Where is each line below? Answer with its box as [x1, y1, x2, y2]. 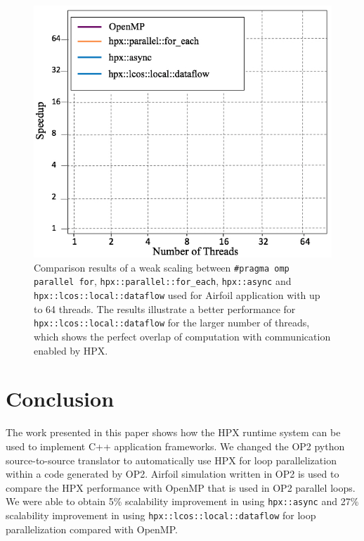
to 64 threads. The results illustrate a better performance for [34, 301, 296, 316]
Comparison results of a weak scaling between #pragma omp [34, 260, 290, 274]
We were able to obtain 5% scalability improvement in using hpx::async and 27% [6, 494, 359, 509]
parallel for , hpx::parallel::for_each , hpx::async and [34, 274, 292, 288]
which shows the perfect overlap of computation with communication [34, 329, 331, 344]
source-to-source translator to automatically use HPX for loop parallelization [6, 452, 337, 467]
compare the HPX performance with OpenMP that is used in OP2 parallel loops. [6, 480, 356, 495]
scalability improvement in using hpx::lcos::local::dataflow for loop [6, 507, 316, 522]
